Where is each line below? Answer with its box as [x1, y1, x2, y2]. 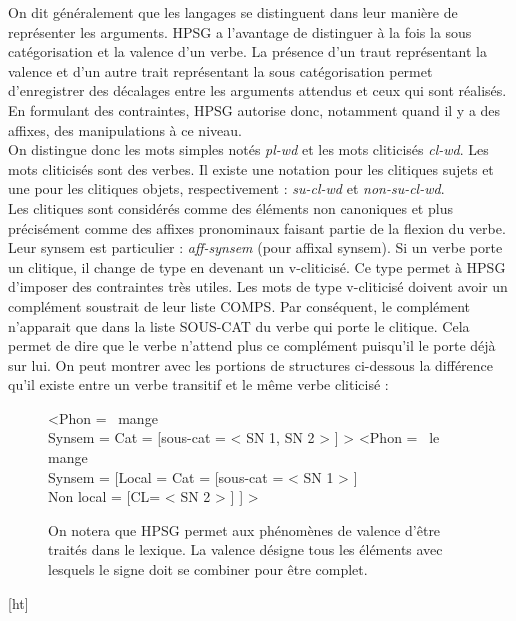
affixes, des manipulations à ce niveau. [8, 119, 242, 140]
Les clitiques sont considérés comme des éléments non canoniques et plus [8, 197, 453, 218]
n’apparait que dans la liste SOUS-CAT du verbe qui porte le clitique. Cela [8, 315, 470, 336]
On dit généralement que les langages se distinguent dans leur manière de [8, 2, 458, 22]
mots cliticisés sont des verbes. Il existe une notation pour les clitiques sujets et [8, 158, 494, 179]
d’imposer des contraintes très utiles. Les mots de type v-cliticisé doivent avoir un [8, 276, 508, 297]
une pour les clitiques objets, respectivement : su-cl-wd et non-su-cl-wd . [8, 178, 445, 199]
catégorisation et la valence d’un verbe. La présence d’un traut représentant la [8, 41, 487, 62]
